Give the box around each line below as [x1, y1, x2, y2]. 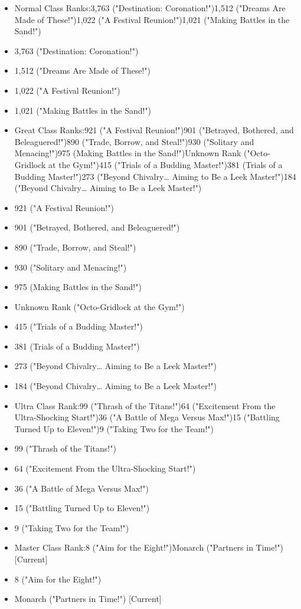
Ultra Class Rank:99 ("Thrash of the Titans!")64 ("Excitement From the [14, 399, 276, 412]
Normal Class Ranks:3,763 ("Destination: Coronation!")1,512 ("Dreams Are [14, 2, 286, 14]
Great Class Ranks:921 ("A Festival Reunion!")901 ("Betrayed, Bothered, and [14, 124, 294, 136]
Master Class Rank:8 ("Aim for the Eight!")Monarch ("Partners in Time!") [14, 541, 284, 554]
